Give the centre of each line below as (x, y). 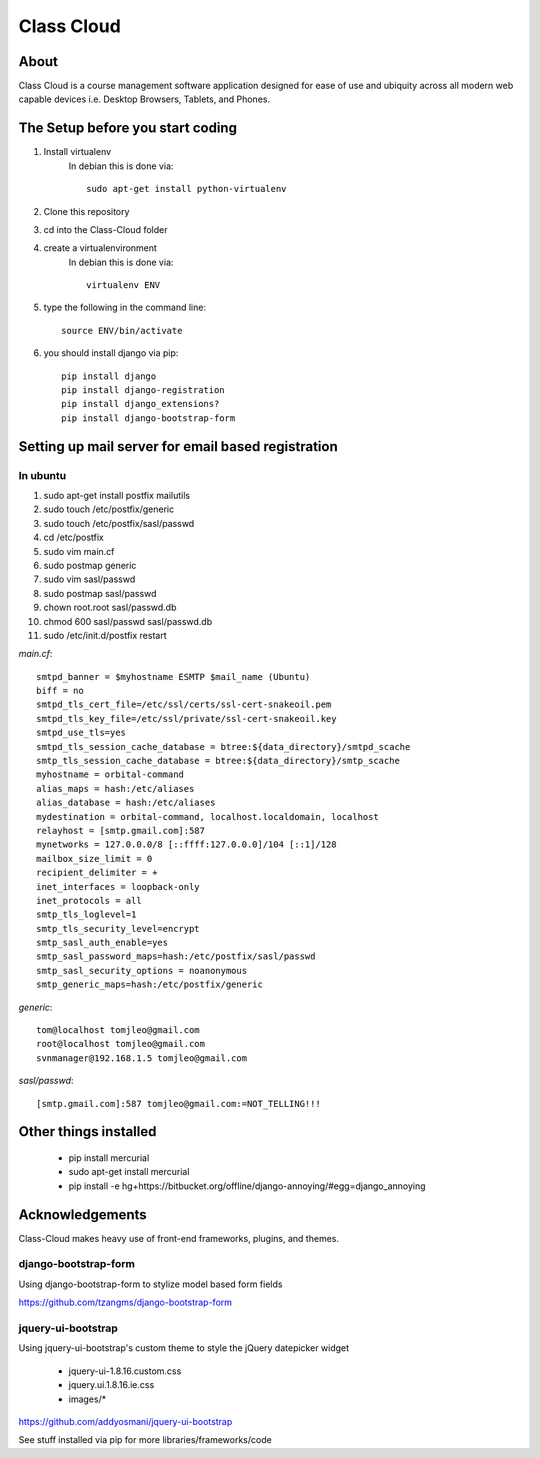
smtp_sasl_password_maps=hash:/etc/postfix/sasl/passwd (176, 956)
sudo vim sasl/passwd (89, 579)
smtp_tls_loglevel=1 (86, 914)
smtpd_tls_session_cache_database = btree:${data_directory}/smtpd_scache (223, 746)
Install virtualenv (77, 152)
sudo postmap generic (90, 565)
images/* (87, 1399)
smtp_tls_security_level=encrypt (118, 928)
